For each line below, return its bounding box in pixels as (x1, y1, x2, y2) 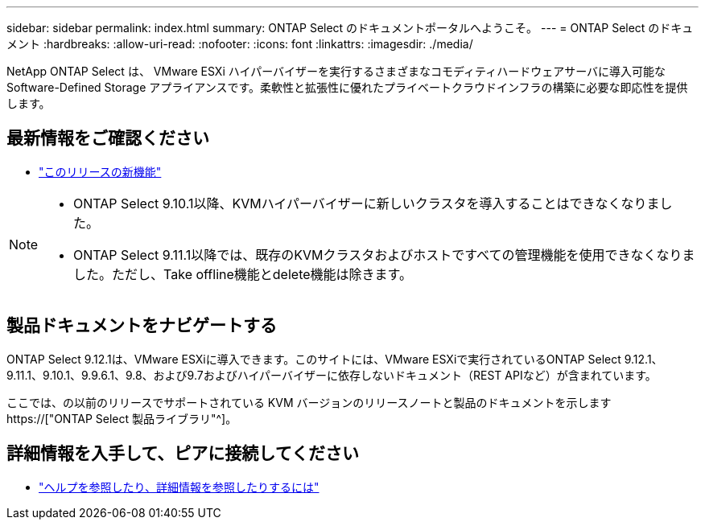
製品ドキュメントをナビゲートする (6, 315, 277, 336)
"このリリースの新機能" (39, 164, 162, 179)
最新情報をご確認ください (6, 128, 209, 149)
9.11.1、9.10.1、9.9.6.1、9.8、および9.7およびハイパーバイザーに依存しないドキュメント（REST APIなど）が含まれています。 (6, 368, 657, 382)
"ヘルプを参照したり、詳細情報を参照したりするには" (39, 479, 320, 494)
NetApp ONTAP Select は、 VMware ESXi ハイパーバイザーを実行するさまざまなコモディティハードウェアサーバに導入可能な (6, 64, 666, 78)
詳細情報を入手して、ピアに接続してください (6, 443, 360, 464)
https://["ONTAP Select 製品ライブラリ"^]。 (6, 411, 237, 425)
